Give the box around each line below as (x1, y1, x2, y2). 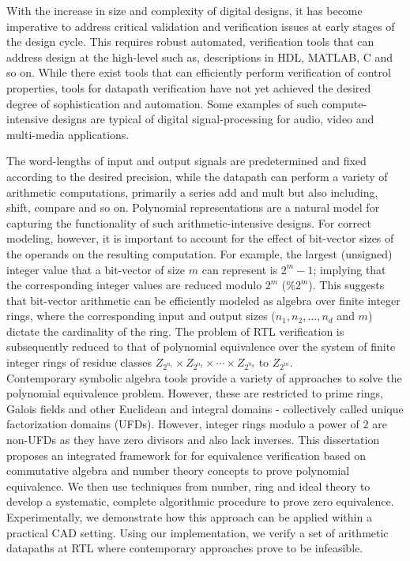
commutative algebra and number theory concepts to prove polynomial (6, 462, 350, 479)
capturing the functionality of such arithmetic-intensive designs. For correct (6, 214, 371, 231)
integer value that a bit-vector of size (6, 261, 186, 277)
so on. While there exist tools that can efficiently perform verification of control (6, 64, 391, 81)
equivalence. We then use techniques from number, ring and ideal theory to (6, 477, 371, 494)
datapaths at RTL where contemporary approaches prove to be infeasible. (6, 540, 363, 556)
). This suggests (308, 277, 385, 293)
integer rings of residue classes (6, 354, 152, 371)
